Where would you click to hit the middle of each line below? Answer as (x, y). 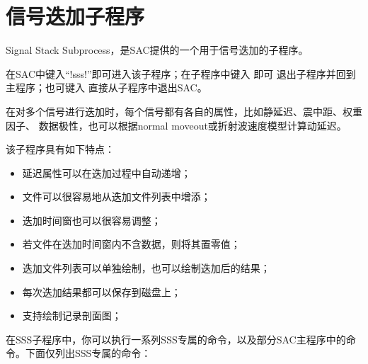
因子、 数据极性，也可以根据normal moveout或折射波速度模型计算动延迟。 (176, 125)
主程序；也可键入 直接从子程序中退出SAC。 (107, 87)
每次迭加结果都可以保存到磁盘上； (102, 291)
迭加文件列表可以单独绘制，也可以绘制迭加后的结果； (146, 268)
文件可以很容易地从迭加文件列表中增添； (116, 197)
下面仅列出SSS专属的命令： (88, 353)
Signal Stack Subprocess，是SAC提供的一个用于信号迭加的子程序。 (157, 50)
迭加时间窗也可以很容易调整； (92, 220)
